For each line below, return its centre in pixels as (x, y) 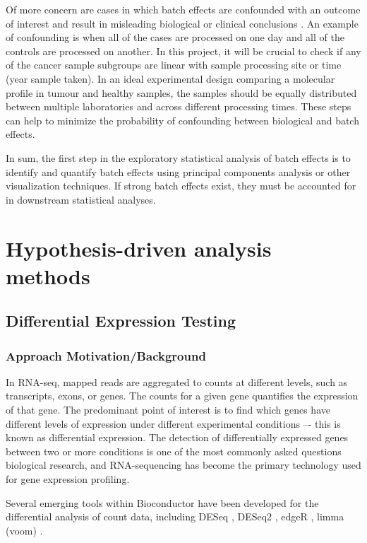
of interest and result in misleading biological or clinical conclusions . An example (182, 23)
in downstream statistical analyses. (81, 199)
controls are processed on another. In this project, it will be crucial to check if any (183, 51)
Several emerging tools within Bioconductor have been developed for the (162, 502)
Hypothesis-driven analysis (139, 248)
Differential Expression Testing (121, 321)
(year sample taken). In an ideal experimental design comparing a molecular (170, 78)
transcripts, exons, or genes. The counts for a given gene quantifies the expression (182, 396)
